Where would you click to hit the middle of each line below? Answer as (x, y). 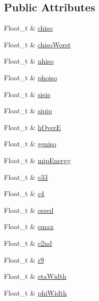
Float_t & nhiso (29, 61)
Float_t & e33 (26, 177)
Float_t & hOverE (33, 127)
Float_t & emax (29, 226)
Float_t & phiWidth (35, 292)
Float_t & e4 (24, 193)
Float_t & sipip (28, 111)
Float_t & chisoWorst (37, 44)
